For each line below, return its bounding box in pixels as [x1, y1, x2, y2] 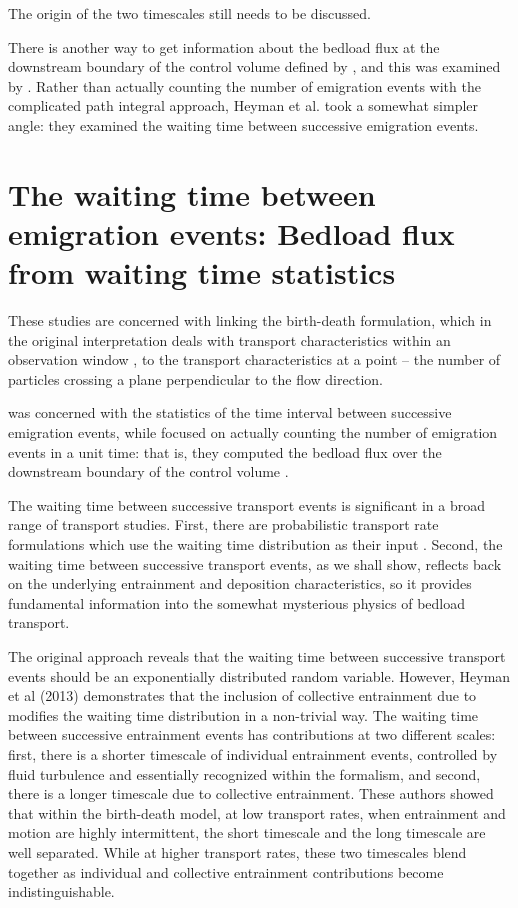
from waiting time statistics [8, 252, 396, 293]
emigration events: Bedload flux [8, 212, 455, 253]
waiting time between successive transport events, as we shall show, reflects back [8, 553, 502, 574]
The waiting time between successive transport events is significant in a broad [8, 494, 485, 515]
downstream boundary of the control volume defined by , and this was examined [8, 56, 501, 77]
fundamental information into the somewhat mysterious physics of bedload [8, 592, 466, 613]
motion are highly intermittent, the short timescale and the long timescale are [8, 822, 486, 843]
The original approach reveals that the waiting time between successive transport [8, 645, 506, 666]
